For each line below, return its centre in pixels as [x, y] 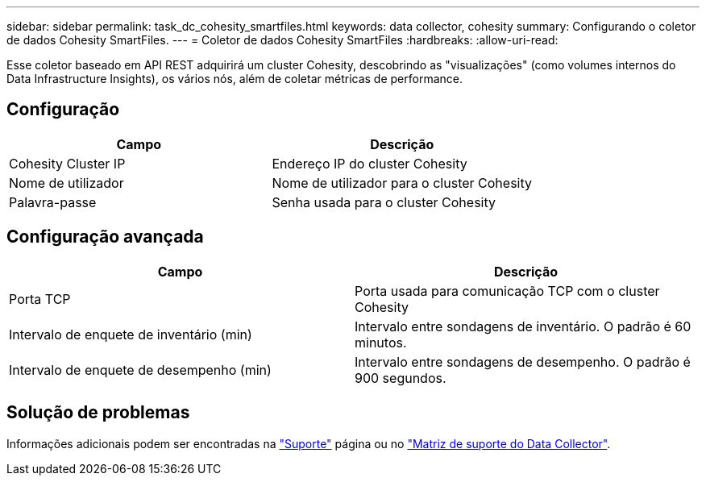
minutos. [381, 342]
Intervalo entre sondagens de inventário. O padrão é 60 [523, 326]
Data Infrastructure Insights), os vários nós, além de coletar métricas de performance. [235, 79]
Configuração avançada [105, 237]
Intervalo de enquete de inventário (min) [131, 334]
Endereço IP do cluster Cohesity [370, 163]
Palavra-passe [53, 202]
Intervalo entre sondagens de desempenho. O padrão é [523, 361]
